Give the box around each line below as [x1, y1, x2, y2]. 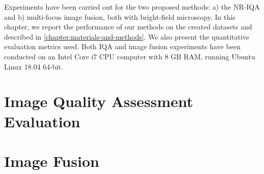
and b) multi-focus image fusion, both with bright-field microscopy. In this [4, 11, 236, 22]
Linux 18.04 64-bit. [4, 61, 63, 72]
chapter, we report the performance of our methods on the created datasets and [4, 21, 252, 32]
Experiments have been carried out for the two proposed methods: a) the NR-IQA [4, 2, 260, 12]
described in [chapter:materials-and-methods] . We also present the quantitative [4, 31, 249, 42]
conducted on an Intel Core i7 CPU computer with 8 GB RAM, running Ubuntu [4, 51, 255, 61]
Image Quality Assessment [4, 91, 193, 112]
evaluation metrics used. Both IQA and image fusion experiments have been [4, 41, 241, 52]
